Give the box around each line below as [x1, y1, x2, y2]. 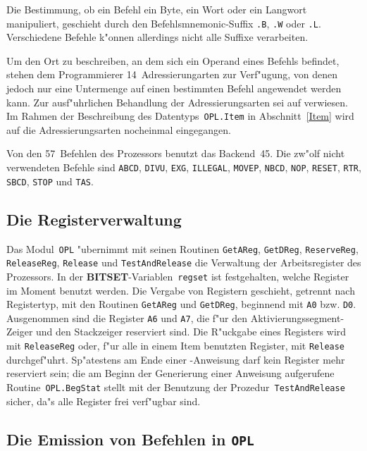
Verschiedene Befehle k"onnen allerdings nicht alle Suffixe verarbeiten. [6, 30, 309, 44]
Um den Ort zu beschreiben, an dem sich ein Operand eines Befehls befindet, [6, 53, 340, 68]
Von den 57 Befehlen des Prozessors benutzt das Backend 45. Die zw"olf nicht [6, 146, 345, 161]
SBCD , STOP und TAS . [6, 173, 94, 188]
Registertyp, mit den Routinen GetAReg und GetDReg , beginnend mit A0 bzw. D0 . [6, 297, 356, 311]
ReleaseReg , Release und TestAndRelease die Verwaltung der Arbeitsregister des [6, 255, 361, 270]
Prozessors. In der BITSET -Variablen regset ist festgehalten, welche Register [6, 268, 349, 283]
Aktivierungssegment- [250, 310, 344, 325]
